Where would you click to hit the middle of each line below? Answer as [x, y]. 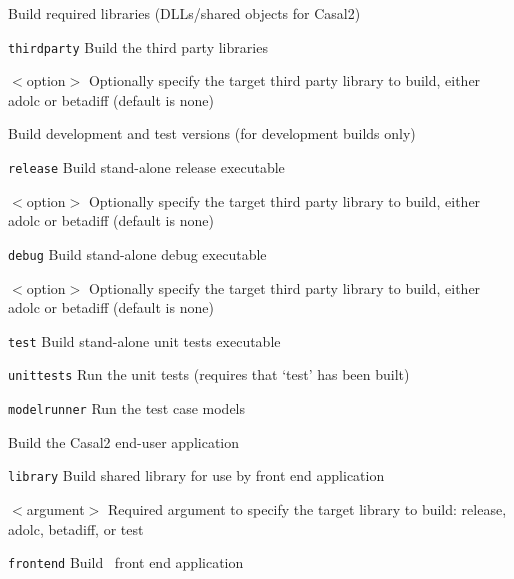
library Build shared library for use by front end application [196, 475]
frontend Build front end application [126, 562]
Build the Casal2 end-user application [124, 441]
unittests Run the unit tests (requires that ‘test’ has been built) [209, 374]
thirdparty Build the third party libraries [138, 46]
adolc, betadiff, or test [76, 528]
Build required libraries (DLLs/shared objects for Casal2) [184, 13]
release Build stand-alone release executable [146, 167]
